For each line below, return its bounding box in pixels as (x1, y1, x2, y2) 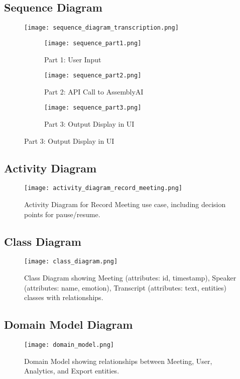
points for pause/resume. (24, 209, 100, 219)
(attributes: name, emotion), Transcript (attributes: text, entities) (24, 282, 226, 293)
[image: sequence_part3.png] (44, 104, 142, 112)
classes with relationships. (24, 292, 103, 303)
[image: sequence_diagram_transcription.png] (24, 24, 179, 32)
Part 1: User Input (44, 54, 101, 64)
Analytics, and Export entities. (24, 365, 119, 376)
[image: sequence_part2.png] (44, 72, 142, 79)
